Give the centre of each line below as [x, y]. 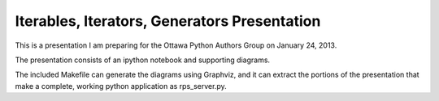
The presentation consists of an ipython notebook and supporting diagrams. [143, 60]
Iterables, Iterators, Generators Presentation [168, 21]
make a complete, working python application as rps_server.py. [121, 86]
